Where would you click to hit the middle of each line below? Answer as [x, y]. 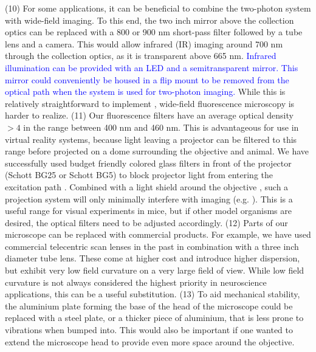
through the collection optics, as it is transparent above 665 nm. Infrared [141, 56]
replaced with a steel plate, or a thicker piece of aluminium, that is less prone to [154, 318]
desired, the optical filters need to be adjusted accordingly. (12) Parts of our [146, 222]
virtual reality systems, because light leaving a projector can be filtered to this [151, 139]
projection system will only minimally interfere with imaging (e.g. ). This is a [149, 198]
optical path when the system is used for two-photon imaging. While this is [145, 91]
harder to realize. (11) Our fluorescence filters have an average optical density [149, 115]
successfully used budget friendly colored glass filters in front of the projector [148, 163]
